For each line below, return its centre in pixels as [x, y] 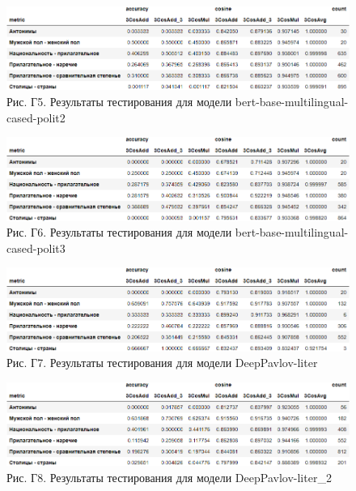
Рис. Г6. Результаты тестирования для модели [119, 232]
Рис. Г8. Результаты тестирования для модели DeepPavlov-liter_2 [169, 477]
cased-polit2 [36, 117]
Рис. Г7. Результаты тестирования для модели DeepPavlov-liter [162, 363]
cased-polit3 [36, 248]
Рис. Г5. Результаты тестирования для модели [119, 101]
